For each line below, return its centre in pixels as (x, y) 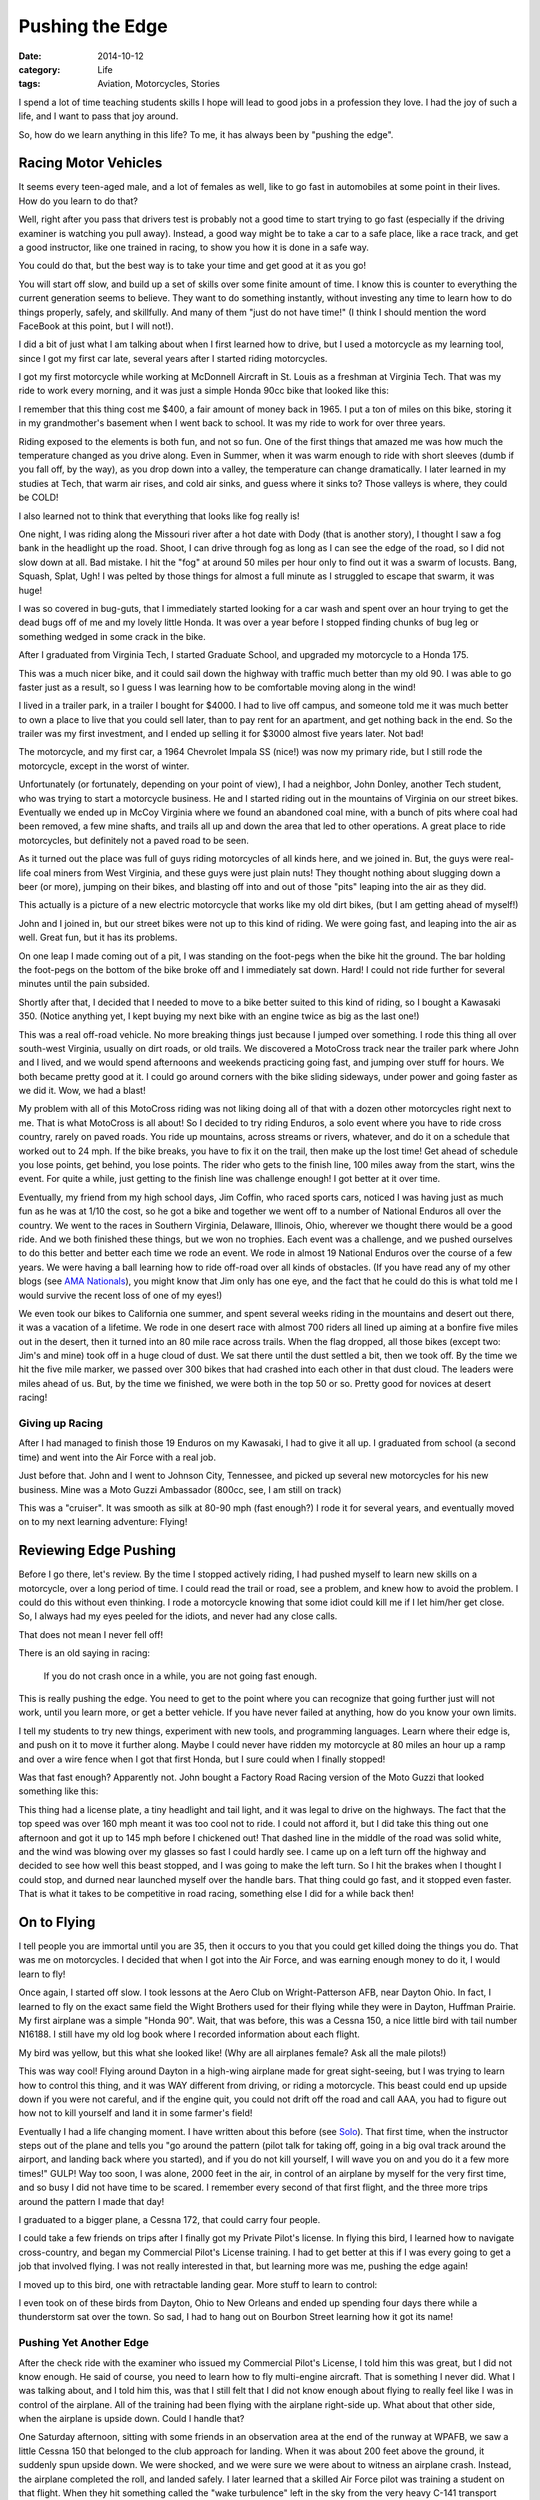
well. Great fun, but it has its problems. (98, 937)
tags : (29, 84)
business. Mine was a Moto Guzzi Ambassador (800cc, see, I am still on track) (180, 1489)
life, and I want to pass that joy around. (98, 116)
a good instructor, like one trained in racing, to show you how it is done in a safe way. (193, 247)
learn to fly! (42, 1974)
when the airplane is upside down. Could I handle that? (131, 2419)
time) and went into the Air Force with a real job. (117, 1457)
